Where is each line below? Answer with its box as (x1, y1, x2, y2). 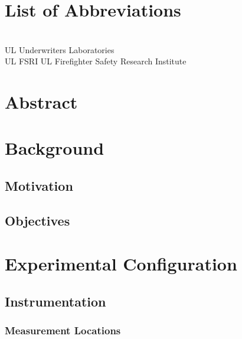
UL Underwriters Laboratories (5, 43, 115, 56)
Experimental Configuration (5, 252, 237, 276)
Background (5, 136, 104, 160)
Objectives (5, 211, 70, 229)
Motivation (5, 177, 73, 195)
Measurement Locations (5, 323, 121, 338)
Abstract (5, 90, 78, 114)
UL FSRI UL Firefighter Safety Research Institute (5, 55, 187, 67)
